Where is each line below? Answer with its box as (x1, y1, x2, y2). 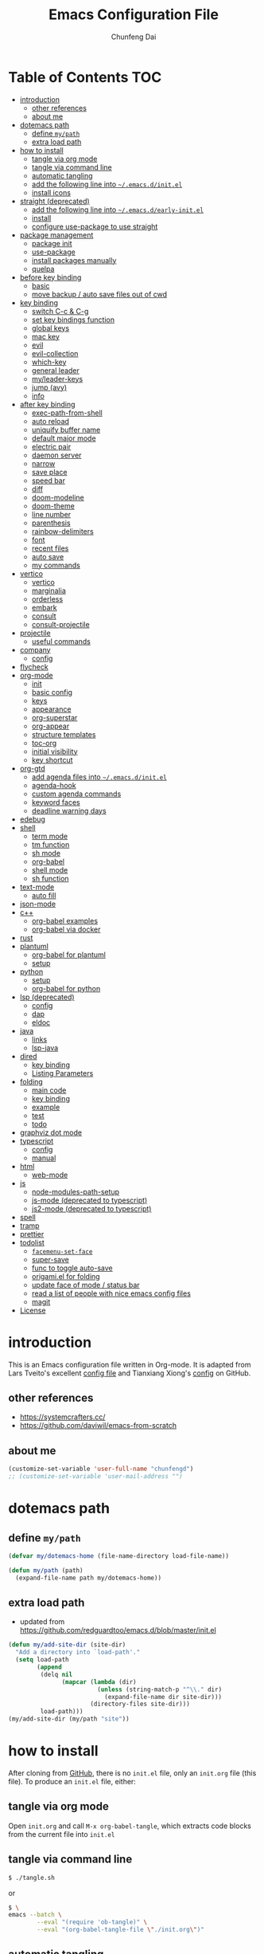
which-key (31, 357, 67, 367)
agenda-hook (31, 780, 77, 790)
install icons (31, 187, 72, 197)
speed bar (31, 476, 66, 485)
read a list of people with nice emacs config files (31, 1289, 191, 1298)
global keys (31, 323, 70, 332)
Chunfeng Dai (111, 32, 157, 41)
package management (19, 230, 94, 240)
